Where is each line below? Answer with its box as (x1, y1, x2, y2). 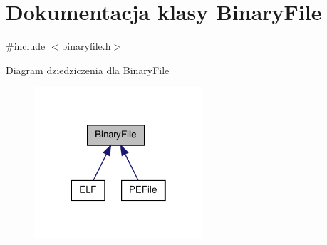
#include (6, 38, 46, 53)
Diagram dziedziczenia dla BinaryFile (6, 62, 170, 77)
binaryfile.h (61, 38, 111, 53)
